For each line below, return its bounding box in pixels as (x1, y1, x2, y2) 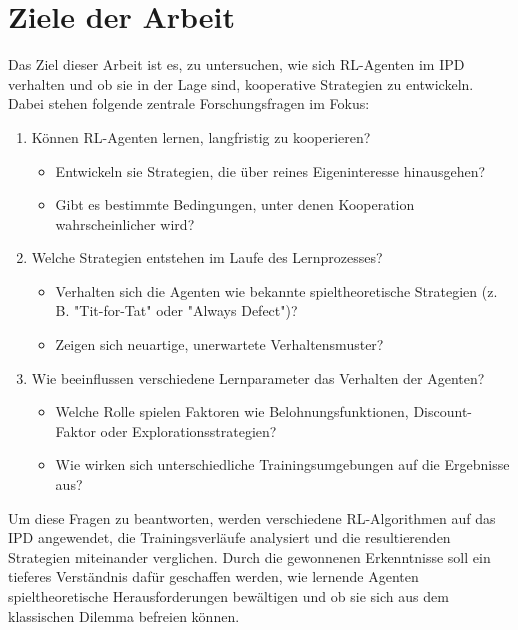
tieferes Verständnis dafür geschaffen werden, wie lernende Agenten (8, 566, 419, 587)
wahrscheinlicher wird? (55, 213, 195, 234)
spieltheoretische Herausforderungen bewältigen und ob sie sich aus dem (8, 586, 449, 606)
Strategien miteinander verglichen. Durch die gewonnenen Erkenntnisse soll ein (8, 546, 491, 567)
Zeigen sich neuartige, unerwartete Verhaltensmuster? (55, 334, 384, 355)
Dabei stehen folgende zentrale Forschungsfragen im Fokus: (8, 93, 370, 114)
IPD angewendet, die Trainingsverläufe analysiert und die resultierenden (8, 527, 451, 548)
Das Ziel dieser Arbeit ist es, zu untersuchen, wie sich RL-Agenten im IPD (8, 54, 465, 75)
